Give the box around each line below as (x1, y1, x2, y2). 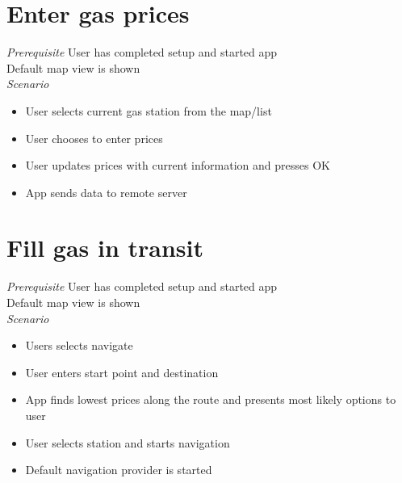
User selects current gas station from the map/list (25, 102, 272, 119)
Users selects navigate (25, 337, 133, 354)
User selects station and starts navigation (25, 434, 230, 451)
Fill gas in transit (6, 231, 204, 264)
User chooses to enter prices (25, 129, 163, 146)
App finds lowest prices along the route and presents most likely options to (25, 391, 396, 408)
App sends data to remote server (25, 183, 187, 200)
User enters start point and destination (25, 363, 219, 380)
